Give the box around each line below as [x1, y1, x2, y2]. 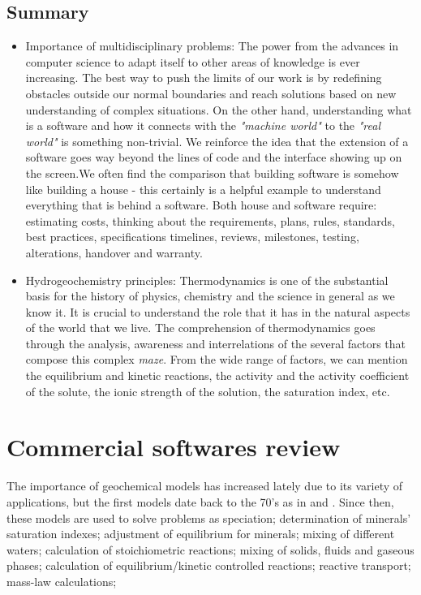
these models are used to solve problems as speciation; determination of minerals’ [6, 509, 411, 526]
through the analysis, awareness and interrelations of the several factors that [25, 334, 406, 351]
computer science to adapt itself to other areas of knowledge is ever [25, 53, 360, 70]
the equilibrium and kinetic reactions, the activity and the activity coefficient [25, 367, 410, 384]
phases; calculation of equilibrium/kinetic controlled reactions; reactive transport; [6, 557, 411, 574]
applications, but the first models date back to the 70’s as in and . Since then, [6, 493, 394, 510]
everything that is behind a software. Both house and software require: [25, 196, 377, 213]
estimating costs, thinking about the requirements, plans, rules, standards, [25, 212, 395, 229]
